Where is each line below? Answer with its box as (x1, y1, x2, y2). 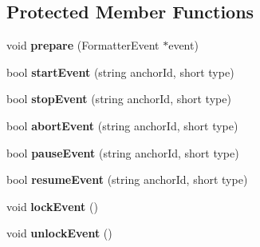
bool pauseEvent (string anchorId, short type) (6, 144, 239, 161)
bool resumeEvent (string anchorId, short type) (6, 171, 248, 188)
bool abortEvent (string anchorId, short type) (6, 117, 238, 133)
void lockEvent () (6, 197, 98, 214)
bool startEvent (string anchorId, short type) (6, 63, 234, 80)
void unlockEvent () (6, 225, 112, 241)
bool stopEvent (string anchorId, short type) (6, 90, 231, 107)
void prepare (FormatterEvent (6, 37, 160, 54)
